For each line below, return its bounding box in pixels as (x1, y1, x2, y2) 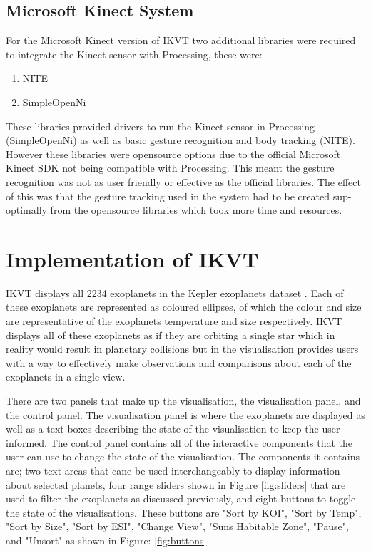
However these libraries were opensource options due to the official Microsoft (6, 146, 341, 161)
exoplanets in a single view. (6, 369, 126, 384)
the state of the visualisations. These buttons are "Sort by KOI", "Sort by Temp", (6, 505, 362, 520)
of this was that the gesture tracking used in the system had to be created (6, 188, 330, 203)
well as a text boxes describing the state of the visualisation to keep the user (6, 421, 340, 436)
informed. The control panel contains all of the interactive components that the (6, 435, 352, 450)
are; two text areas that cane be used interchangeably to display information (6, 462, 340, 477)
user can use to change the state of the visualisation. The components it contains (6, 449, 360, 464)
